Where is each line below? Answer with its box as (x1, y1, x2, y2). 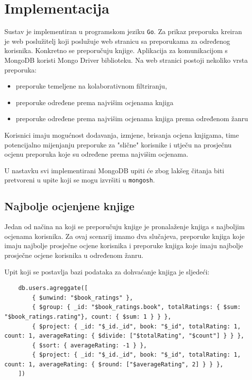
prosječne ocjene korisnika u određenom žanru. (4, 250, 144, 260)
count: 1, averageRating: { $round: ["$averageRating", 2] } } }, (4, 361, 224, 368)
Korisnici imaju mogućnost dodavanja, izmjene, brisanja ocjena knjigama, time (4, 129, 239, 140)
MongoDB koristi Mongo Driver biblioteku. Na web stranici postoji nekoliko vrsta (4, 54, 248, 65)
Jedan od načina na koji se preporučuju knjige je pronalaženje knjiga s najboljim (4, 221, 245, 232)
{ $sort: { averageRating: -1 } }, (32, 342, 147, 349)
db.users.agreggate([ (18, 285, 88, 292)
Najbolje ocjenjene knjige (4, 199, 134, 214)
